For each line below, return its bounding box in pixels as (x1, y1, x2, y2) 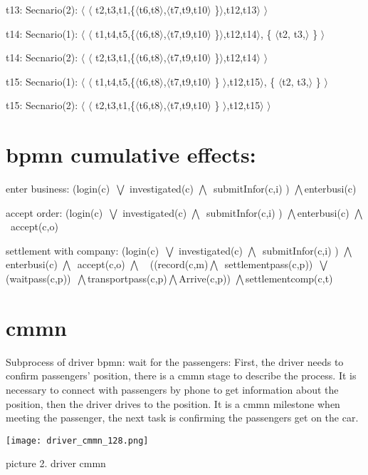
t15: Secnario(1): (6, 73, 78, 88)
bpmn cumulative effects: (6, 140, 256, 169)
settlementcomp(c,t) (245, 271, 333, 286)
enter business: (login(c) (6, 181, 110, 196)
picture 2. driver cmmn (6, 456, 106, 471)
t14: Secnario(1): (6, 26, 78, 41)
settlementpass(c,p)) (224, 257, 313, 272)
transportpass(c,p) (87, 271, 167, 286)
